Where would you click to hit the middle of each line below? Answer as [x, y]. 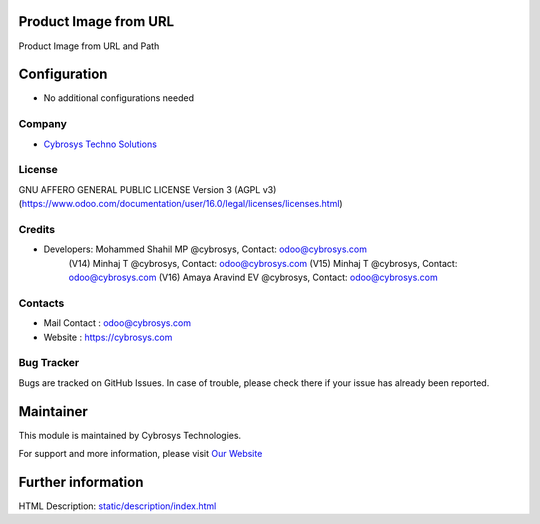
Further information [81, 481]
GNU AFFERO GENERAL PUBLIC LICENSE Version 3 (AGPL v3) [147, 189]
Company [42, 124]
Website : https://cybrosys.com [108, 337]
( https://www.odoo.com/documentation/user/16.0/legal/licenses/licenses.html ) [181, 204]
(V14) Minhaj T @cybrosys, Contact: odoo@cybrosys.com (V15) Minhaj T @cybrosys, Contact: [263, 263]
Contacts [41, 303]
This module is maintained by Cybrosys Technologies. [130, 435]
